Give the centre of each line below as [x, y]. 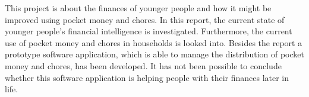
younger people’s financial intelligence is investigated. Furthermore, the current [149, 31]
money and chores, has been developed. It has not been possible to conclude [143, 65]
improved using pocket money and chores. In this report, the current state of [145, 19]
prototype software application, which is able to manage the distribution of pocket [154, 54]
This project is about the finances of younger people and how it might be [138, 8]
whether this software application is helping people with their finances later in [147, 77]
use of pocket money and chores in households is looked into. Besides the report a [154, 42]
